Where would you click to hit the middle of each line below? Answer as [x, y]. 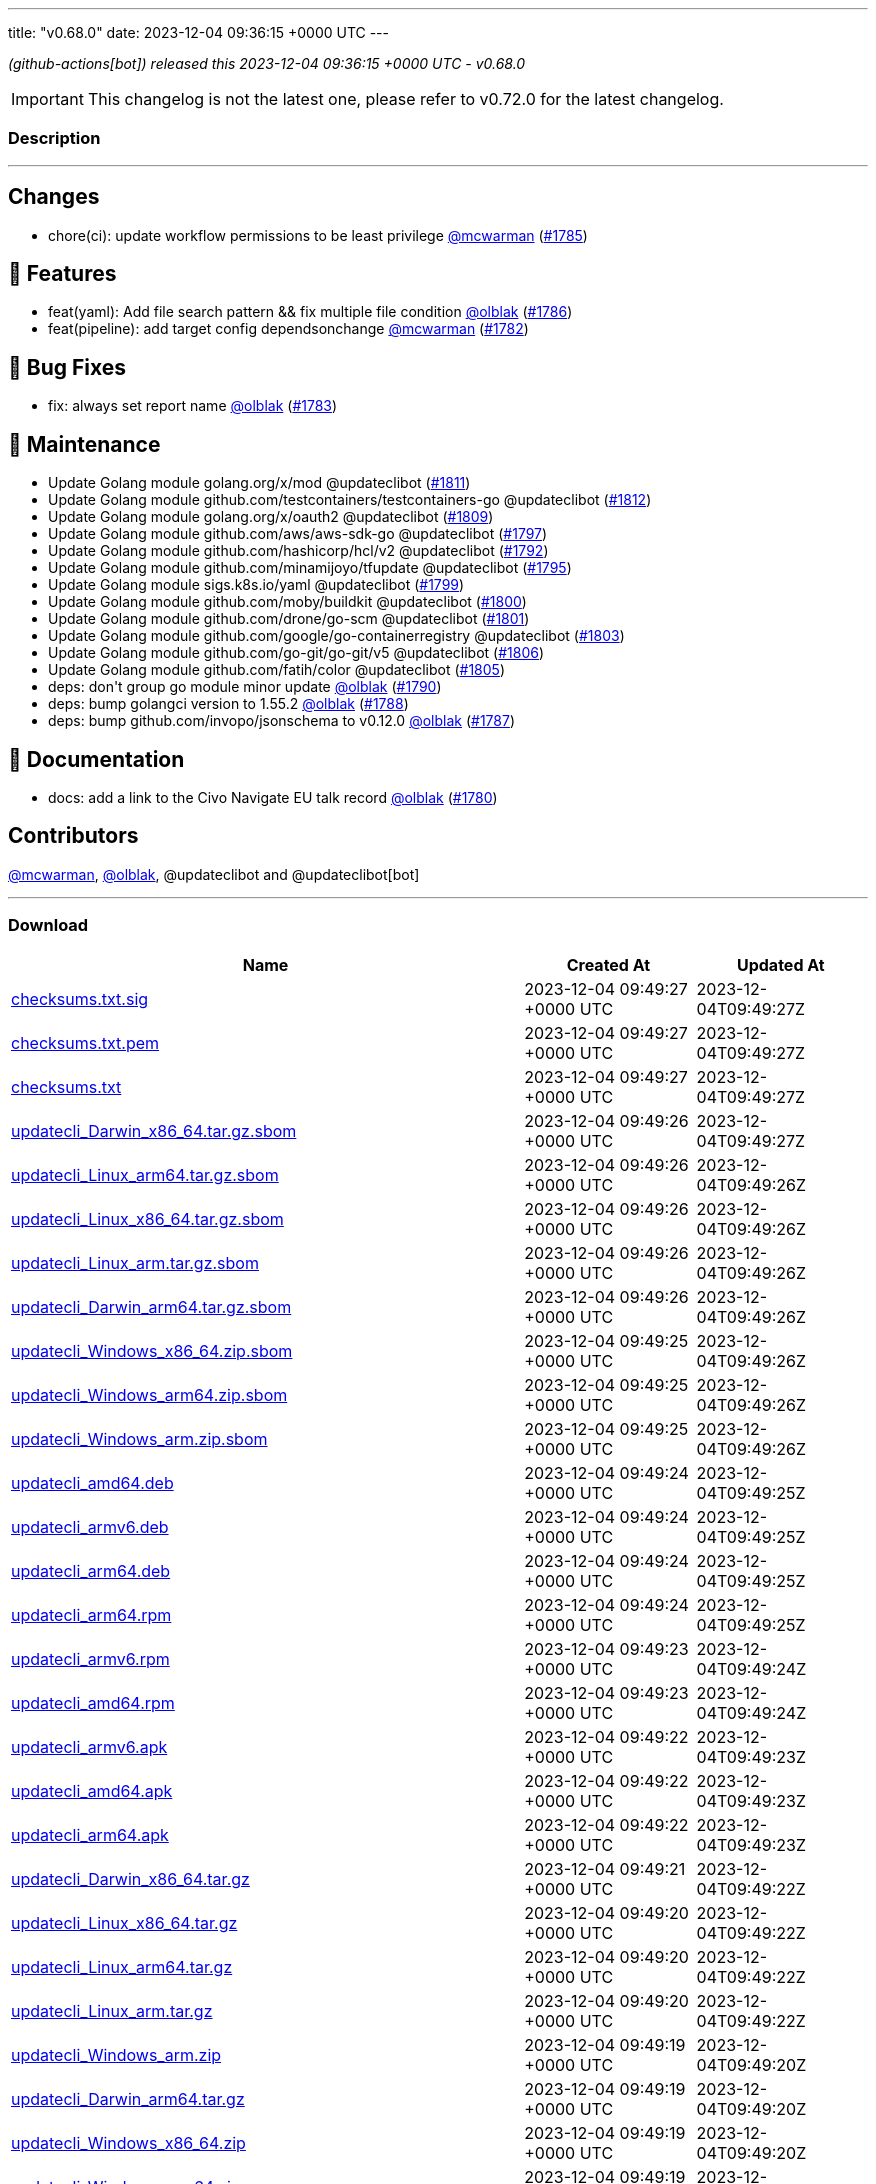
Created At [608, 964]
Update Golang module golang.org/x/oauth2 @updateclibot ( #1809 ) [271, 517]
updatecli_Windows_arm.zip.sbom [139, 1438]
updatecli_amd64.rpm [93, 1702]
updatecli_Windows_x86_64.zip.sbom [152, 1350]
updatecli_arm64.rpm [91, 1614]
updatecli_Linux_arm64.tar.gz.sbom [145, 1174]
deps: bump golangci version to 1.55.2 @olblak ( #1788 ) [228, 704]
